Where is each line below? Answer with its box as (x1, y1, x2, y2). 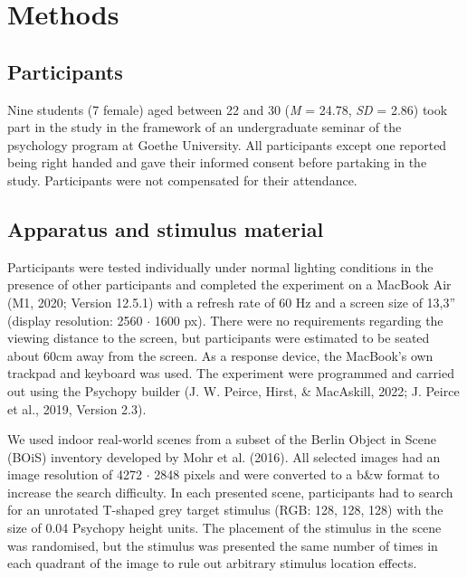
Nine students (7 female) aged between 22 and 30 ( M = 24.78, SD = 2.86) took (7, 99, 448, 118)
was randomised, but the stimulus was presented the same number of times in (7, 535, 438, 554)
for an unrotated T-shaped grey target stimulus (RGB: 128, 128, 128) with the (7, 500, 443, 519)
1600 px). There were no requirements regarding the (154, 310, 443, 329)
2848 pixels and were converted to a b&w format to (154, 465, 440, 484)
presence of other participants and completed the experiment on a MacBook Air (7, 275, 452, 294)
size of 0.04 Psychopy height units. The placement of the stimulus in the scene (7, 518, 442, 537)
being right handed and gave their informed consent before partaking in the (7, 153, 427, 172)
